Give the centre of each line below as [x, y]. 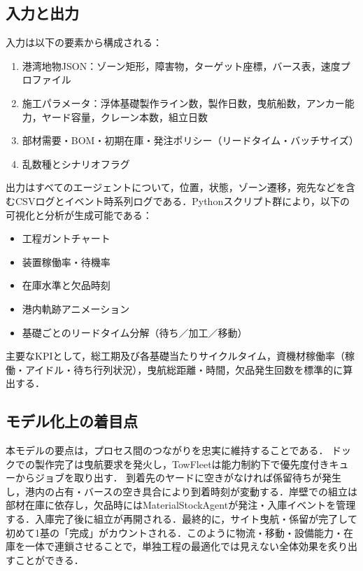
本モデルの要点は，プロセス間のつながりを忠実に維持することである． [167, 450]
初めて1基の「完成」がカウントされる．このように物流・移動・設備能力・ [175, 532]
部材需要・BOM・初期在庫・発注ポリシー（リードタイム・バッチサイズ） [190, 140]
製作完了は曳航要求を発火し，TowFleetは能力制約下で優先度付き [182, 464]
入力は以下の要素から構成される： [84, 42]
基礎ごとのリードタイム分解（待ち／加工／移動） [135, 332]
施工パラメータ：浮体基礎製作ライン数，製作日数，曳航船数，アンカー [183, 103]
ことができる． [49, 559]
